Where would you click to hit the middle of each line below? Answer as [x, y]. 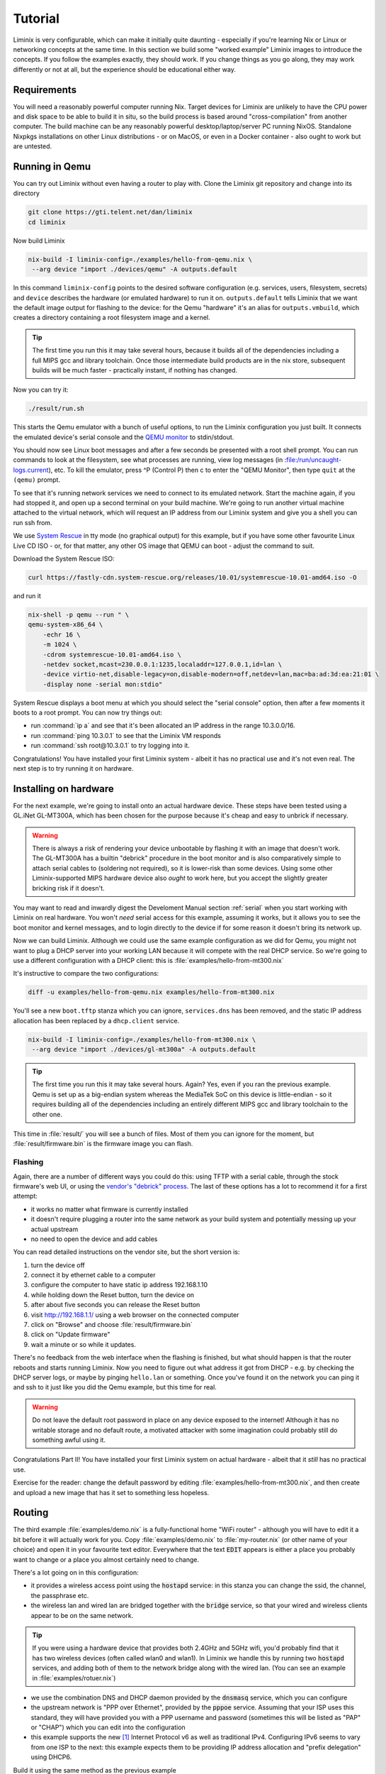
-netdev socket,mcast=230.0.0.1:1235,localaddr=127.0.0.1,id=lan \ [163, 664]
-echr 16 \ [62, 634]
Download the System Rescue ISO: [64, 558]
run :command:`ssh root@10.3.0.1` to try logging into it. [110, 746]
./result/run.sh [56, 409]
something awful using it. [69, 1440]
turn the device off [58, 1265]
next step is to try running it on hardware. [73, 768]
